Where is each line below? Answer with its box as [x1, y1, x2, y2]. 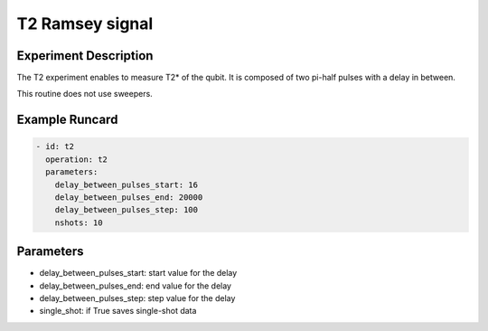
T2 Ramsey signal [16, 14, 154, 33]
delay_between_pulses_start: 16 [54, 179, 199, 190]
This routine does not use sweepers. [16, 89, 153, 99]
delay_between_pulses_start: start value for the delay [39, 268, 238, 279]
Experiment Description [16, 48, 154, 63]
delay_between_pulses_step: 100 [54, 204, 199, 215]
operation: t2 [45, 154, 108, 165]
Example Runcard [16, 112, 118, 128]
